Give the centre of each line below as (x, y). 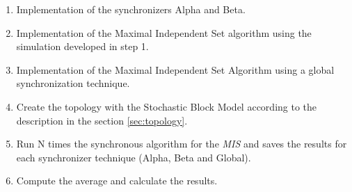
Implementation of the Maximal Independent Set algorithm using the (164, 32)
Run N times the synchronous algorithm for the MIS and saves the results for (182, 144)
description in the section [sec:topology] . (102, 120)
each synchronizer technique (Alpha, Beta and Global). (134, 157)
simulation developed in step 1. (82, 46)
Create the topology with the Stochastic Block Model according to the (167, 106)
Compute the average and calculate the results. (117, 181)
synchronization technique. (73, 83)
